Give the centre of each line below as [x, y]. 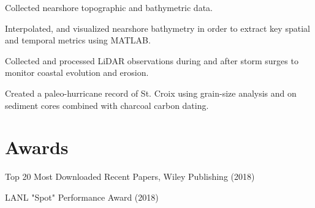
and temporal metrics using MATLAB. [78, 40]
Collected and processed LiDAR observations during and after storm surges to [152, 60]
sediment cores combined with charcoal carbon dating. [107, 105]
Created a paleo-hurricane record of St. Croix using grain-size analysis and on [151, 93]
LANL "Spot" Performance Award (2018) [82, 197]
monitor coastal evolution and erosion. [77, 72]
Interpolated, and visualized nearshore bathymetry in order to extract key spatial [157, 28]
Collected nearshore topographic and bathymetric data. [109, 7]
